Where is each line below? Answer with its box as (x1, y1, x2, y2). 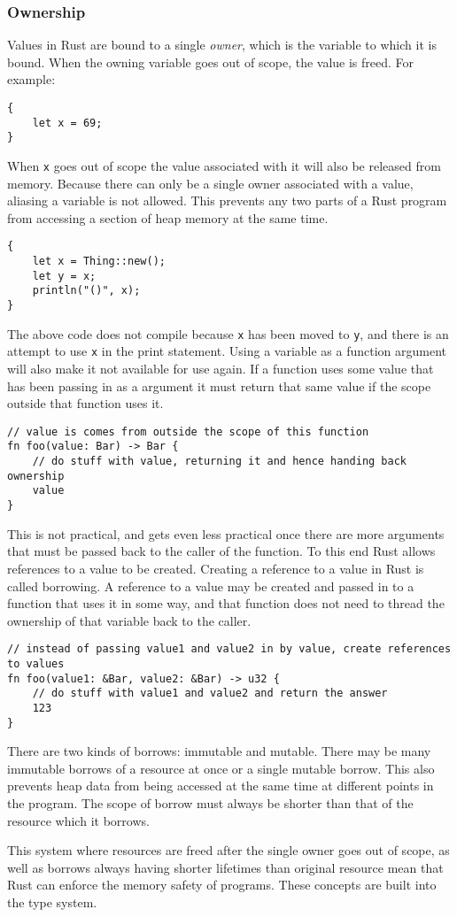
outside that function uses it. (7, 394, 164, 412)
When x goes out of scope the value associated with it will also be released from (7, 156, 441, 174)
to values (7, 657, 65, 670)
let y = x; (32, 269, 97, 282)
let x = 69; (32, 116, 103, 129)
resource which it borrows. (7, 811, 150, 829)
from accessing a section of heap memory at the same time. (7, 208, 329, 227)
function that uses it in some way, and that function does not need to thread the (7, 594, 445, 613)
